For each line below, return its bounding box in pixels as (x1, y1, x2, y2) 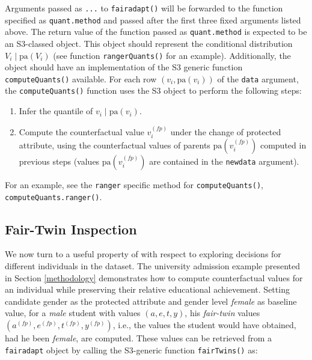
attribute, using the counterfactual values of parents (19, 138, 210, 151)
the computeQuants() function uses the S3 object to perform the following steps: (5, 84, 302, 97)
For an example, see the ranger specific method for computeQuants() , (5, 178, 263, 191)
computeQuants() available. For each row (5, 72, 157, 85)
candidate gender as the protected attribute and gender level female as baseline (5, 294, 297, 307)
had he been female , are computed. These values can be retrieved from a (5, 332, 272, 344)
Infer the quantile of (19, 105, 93, 117)
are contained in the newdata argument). (149, 154, 299, 167)
